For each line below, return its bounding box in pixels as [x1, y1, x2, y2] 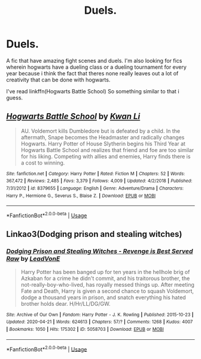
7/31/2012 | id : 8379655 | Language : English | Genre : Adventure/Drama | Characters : [6, 185, 184, 191]
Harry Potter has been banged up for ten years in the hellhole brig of [20, 268, 190, 275]
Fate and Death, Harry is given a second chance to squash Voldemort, [20, 287, 194, 294]
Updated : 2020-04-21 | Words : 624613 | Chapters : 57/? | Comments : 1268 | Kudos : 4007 [6, 319, 193, 325]
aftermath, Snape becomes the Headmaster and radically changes [20, 133, 185, 141]
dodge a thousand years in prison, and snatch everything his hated [20, 294, 187, 301]
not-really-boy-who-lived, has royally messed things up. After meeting [20, 281, 194, 288]
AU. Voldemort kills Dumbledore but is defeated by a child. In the [20, 127, 181, 135]
